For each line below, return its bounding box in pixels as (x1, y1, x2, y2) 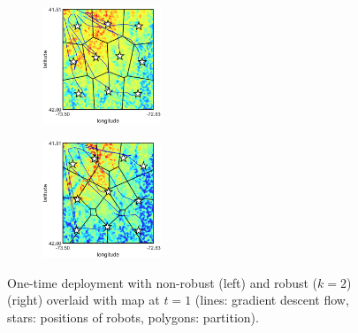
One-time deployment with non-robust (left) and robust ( (7, 273, 318, 291)
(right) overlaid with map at (7, 290, 160, 309)
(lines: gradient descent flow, (194, 290, 349, 309)
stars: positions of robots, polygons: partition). (7, 307, 259, 326)
